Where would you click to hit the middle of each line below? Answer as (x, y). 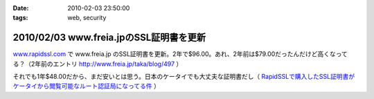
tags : (20, 18)
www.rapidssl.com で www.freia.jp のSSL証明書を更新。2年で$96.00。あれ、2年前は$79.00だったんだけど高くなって (180, 54)
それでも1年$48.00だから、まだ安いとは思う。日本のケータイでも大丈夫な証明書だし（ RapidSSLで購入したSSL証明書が (184, 77)
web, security (87, 18)
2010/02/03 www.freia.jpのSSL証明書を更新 (109, 38)
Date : (21, 8)
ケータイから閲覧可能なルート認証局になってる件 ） (87, 86)
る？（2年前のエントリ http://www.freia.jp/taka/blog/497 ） (98, 64)
